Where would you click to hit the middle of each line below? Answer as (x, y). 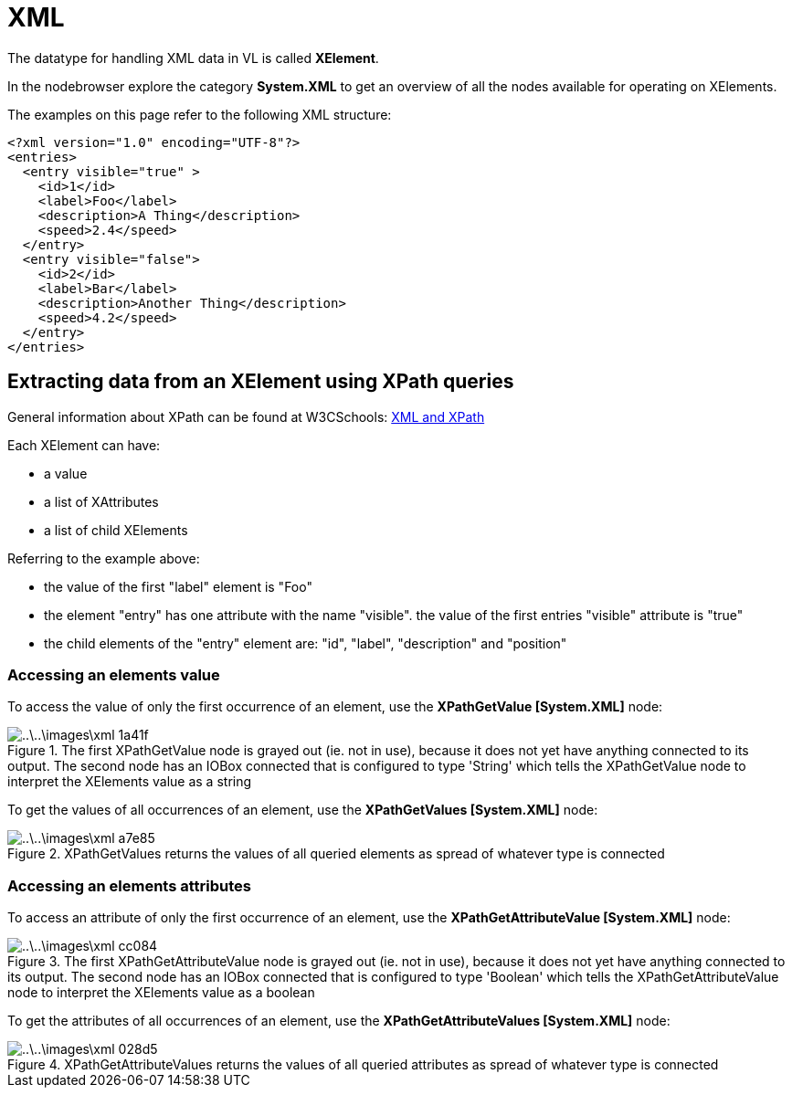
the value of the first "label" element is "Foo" (178, 586)
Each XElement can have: (84, 445)
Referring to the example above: (104, 558)
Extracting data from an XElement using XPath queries (261, 382)
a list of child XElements (116, 530)
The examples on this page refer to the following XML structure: (200, 114)
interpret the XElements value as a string (130, 782)
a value (66, 473)
